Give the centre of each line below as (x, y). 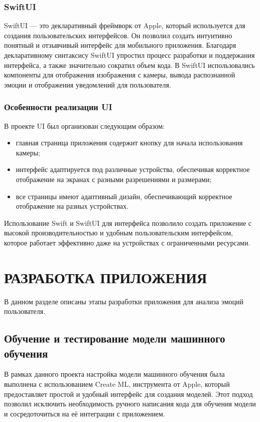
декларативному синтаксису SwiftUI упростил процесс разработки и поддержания (129, 55)
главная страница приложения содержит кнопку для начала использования (129, 143)
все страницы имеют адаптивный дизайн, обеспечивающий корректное (124, 196)
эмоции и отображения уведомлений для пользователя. (88, 84)
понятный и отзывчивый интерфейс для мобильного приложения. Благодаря (120, 45)
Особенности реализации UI (58, 107)
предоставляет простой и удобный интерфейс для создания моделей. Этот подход (128, 394)
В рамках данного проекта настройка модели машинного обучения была (114, 374)
